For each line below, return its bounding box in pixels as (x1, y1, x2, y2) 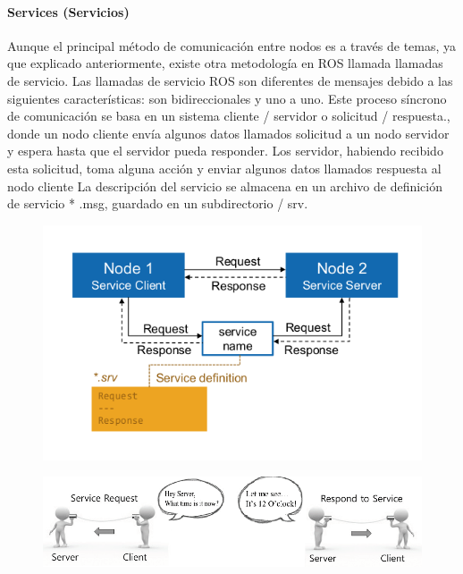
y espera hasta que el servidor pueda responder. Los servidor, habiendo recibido (7, 141, 443, 160)
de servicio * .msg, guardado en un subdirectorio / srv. (7, 194, 308, 213)
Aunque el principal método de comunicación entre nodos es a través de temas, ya (7, 36, 457, 55)
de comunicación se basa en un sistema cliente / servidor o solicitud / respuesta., (7, 106, 450, 125)
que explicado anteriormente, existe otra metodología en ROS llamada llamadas (7, 54, 443, 72)
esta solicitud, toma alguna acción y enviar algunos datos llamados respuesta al (7, 158, 442, 177)
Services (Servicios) (7, 2, 130, 21)
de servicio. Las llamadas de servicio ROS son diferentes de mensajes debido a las (7, 71, 453, 89)
